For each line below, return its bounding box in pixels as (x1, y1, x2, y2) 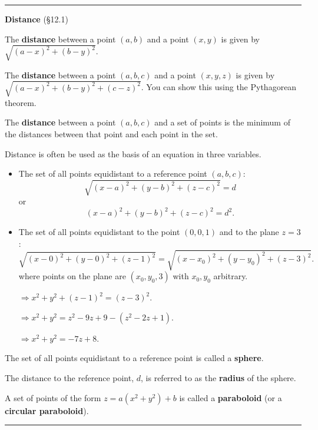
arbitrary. (213, 270, 248, 282)
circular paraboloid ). (5, 404, 89, 416)
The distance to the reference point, (5, 372, 134, 383)
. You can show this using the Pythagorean (141, 81, 297, 93)
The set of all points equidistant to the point (18, 226, 180, 238)
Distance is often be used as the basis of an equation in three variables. (5, 147, 261, 160)
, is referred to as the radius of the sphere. (141, 372, 296, 383)
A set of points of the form (5, 391, 101, 403)
